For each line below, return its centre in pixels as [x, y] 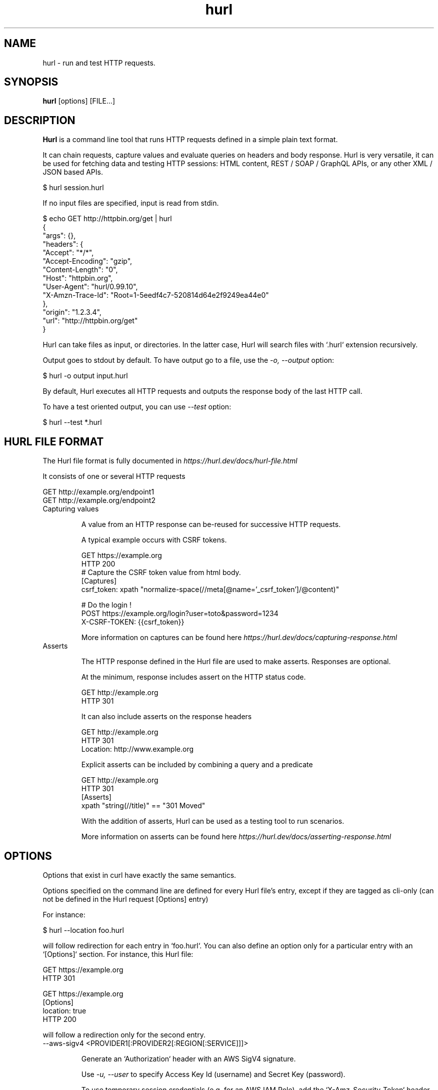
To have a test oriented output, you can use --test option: [137, 407]
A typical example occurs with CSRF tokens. [154, 540]
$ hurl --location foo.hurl [83, 930]
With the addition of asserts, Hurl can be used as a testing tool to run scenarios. [213, 821]
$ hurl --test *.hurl [72, 422]
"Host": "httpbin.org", [78, 278]
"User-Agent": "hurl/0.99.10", [90, 287]
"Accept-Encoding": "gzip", [87, 261]
